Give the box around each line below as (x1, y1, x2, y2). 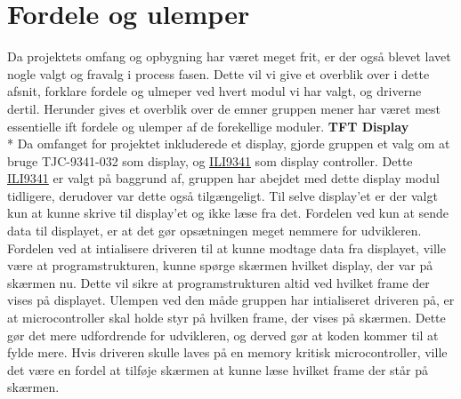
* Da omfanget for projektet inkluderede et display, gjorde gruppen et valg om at (7, 134, 450, 153)
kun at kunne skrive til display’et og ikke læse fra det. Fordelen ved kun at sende (7, 203, 449, 222)
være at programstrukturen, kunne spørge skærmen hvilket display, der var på (7, 256, 433, 275)
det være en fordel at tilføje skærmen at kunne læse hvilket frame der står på (7, 360, 428, 379)
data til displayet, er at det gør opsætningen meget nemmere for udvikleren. (7, 221, 422, 240)
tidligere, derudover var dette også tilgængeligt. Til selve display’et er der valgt (7, 186, 438, 204)
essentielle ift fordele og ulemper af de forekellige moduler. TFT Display (7, 116, 409, 135)
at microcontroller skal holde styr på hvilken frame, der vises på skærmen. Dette (7, 308, 446, 327)
